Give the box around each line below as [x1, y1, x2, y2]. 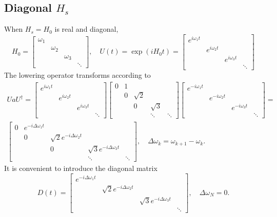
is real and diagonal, [54, 24, 118, 34]
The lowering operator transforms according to [4, 70, 151, 80]
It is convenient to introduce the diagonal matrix [4, 162, 157, 173]
